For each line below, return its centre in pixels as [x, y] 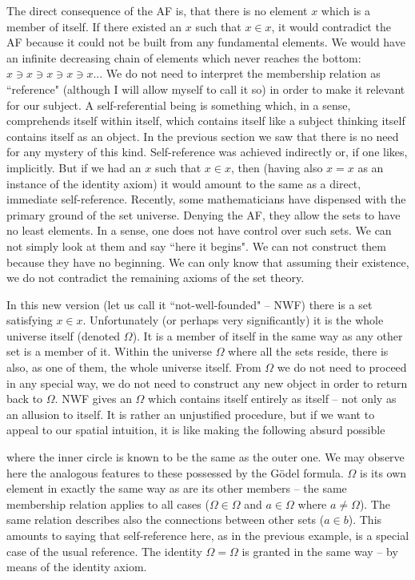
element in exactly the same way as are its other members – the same [177, 488]
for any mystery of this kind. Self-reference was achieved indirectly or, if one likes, [207, 152]
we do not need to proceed [342, 367]
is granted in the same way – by [320, 551]
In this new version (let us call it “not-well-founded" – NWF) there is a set [190, 304]
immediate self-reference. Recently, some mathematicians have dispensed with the [206, 199]
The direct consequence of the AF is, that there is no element [157, 10]
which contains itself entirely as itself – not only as [272, 399]
